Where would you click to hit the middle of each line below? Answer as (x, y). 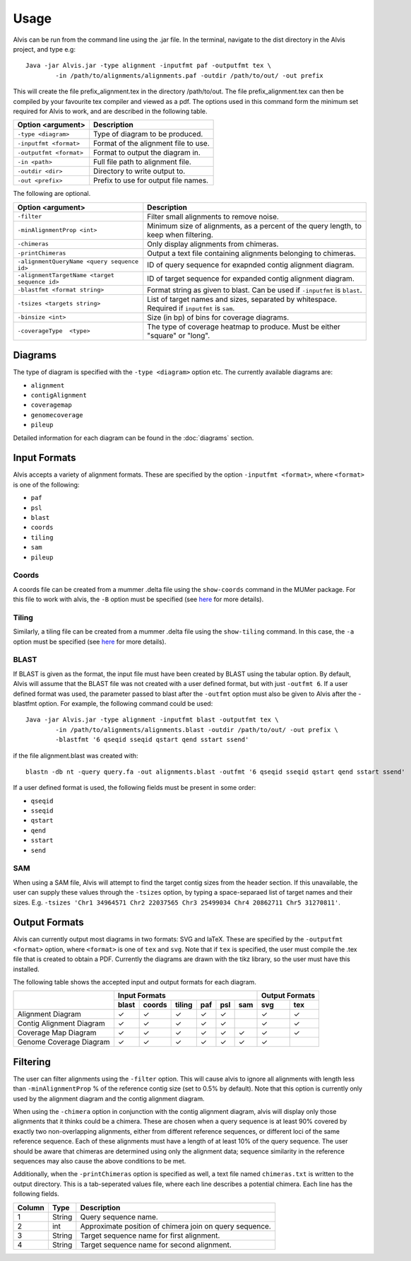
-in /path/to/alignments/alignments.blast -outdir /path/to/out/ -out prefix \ (197, 730)
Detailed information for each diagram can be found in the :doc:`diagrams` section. (133, 438)
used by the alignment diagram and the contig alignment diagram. (109, 1098)
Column (31, 1207)
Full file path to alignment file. (142, 162)
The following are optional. (52, 194)
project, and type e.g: (44, 49)
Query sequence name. (119, 1216)
